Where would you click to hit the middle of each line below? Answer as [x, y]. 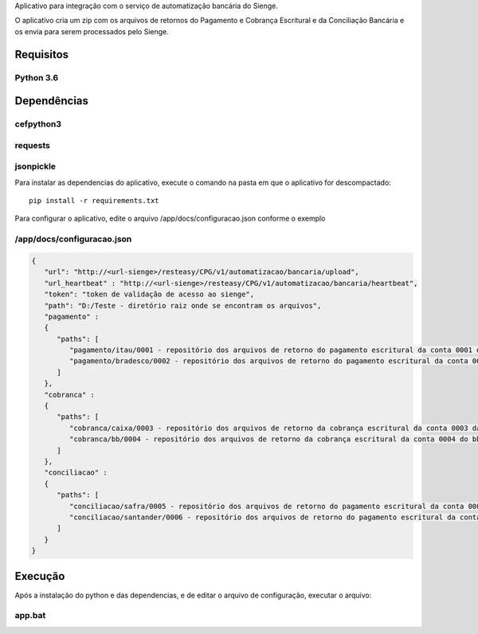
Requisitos [42, 55]
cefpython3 [38, 124]
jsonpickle [35, 166]
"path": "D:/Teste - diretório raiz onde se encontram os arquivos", [183, 305]
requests [33, 145]
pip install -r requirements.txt [94, 201]
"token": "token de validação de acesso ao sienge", [149, 294]
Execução [40, 576]
